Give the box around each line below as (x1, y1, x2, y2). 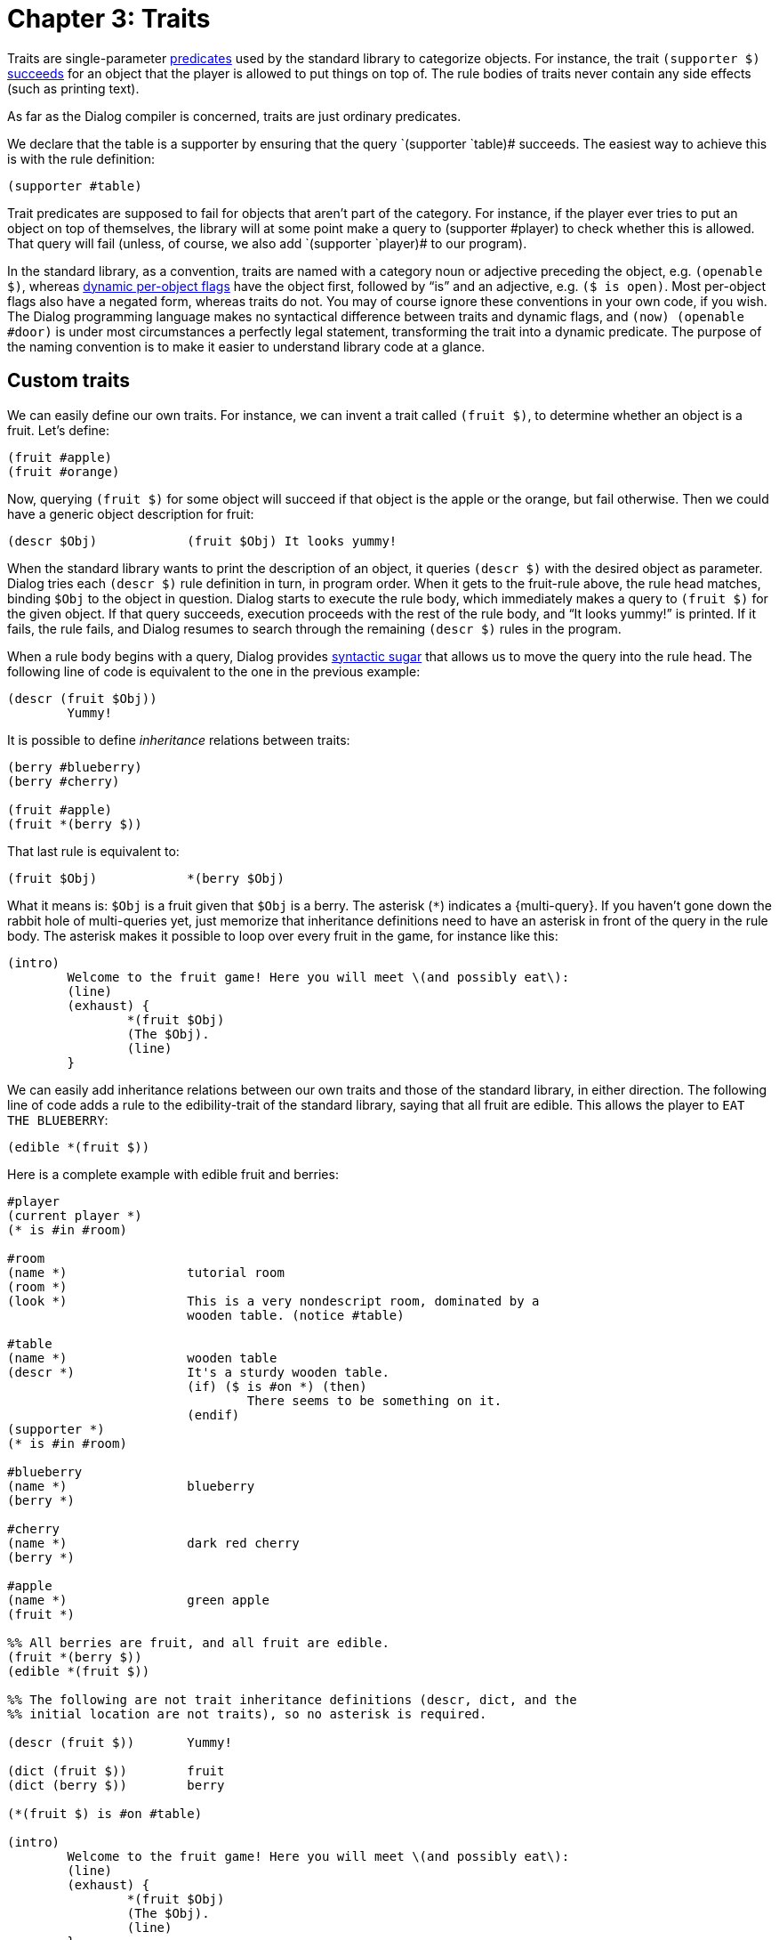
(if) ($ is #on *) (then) (187, 1378, 367, 1394)
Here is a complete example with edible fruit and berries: (7, 1166, 339, 1182)
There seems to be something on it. (246, 1393, 502, 1408)
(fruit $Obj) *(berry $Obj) (7, 870, 285, 885)
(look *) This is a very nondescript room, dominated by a (7, 1293, 540, 1308)
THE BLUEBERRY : (7, 1111, 108, 1128)
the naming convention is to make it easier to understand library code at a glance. (7, 338, 486, 354)
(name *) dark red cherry (7, 1535, 300, 1550)
